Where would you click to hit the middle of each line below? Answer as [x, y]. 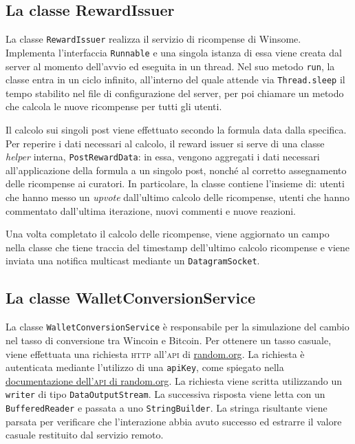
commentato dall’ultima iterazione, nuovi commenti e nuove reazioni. [151, 210]
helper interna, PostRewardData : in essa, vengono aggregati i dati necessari [163, 157]
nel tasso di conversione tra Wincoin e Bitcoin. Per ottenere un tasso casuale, [169, 340]
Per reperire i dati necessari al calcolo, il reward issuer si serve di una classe [165, 143]
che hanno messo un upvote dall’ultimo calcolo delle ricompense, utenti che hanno [178, 197]
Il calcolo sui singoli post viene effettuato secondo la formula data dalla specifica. [176, 130]
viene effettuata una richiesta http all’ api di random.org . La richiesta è [155, 353]
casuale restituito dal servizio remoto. [85, 435]
